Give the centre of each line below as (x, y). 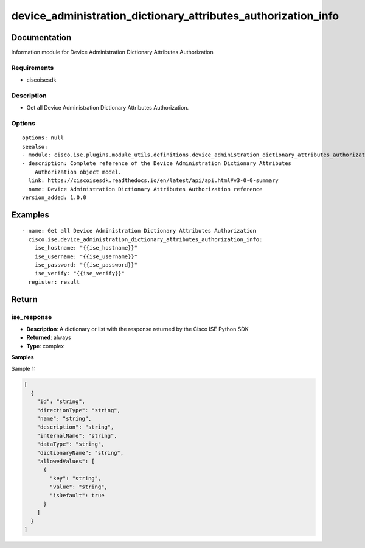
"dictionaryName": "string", (80, 453)
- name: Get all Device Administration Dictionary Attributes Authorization (139, 231)
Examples (30, 215)
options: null (43, 138)
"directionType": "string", (79, 410)
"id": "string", (61, 402)
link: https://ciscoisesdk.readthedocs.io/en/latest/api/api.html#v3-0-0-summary (154, 181)
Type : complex (45, 346)
